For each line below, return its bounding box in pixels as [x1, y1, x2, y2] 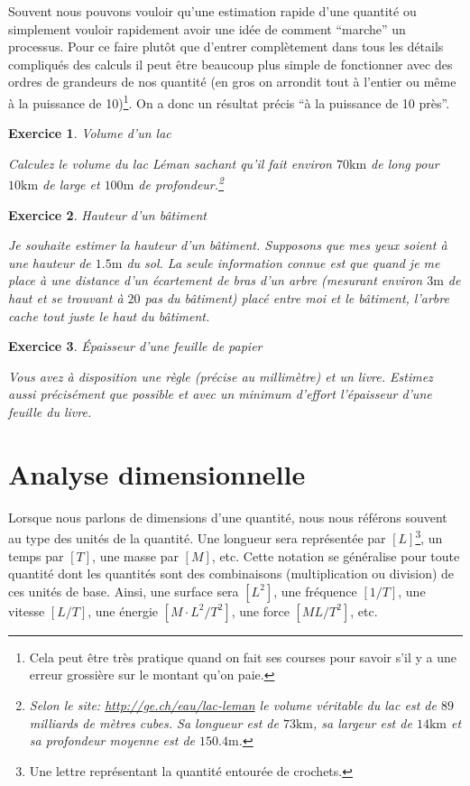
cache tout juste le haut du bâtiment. [8, 306, 210, 325]
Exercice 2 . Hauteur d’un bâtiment [8, 205, 207, 224]
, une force [231, 601, 290, 620]
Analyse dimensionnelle [8, 455, 306, 492]
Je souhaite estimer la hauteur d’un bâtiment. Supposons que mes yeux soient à [8, 236, 447, 254]
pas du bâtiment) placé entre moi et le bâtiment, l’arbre [144, 289, 449, 308]
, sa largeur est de [313, 713, 412, 732]
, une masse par [92, 546, 179, 565]
